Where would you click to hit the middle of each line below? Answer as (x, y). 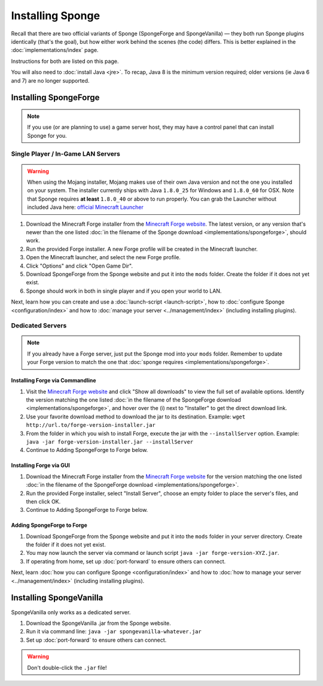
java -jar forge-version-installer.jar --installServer (110, 442)
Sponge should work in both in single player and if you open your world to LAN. (124, 291)
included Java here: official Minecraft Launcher (85, 207)
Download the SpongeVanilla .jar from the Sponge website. (99, 623)
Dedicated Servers (39, 326)
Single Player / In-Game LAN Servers (66, 154)
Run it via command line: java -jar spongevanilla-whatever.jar (114, 632)
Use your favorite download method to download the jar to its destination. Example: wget (135, 417)
